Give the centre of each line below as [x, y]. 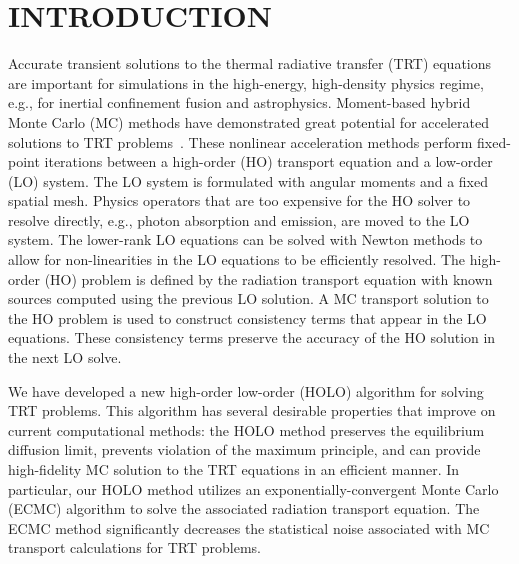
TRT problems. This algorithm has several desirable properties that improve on [252, 410]
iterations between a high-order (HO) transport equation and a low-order [268, 161]
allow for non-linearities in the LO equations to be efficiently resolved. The [237, 259]
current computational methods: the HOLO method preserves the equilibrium [246, 429]
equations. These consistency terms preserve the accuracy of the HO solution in [252, 337]
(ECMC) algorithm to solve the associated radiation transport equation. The [244, 508]
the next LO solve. [65, 357]
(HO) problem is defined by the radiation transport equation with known [268, 278]
